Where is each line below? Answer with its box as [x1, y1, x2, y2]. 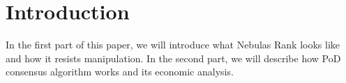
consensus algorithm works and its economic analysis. [6, 64, 234, 79]
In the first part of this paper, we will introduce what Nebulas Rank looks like [6, 37, 340, 52]
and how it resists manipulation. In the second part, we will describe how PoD [6, 50, 341, 65]
